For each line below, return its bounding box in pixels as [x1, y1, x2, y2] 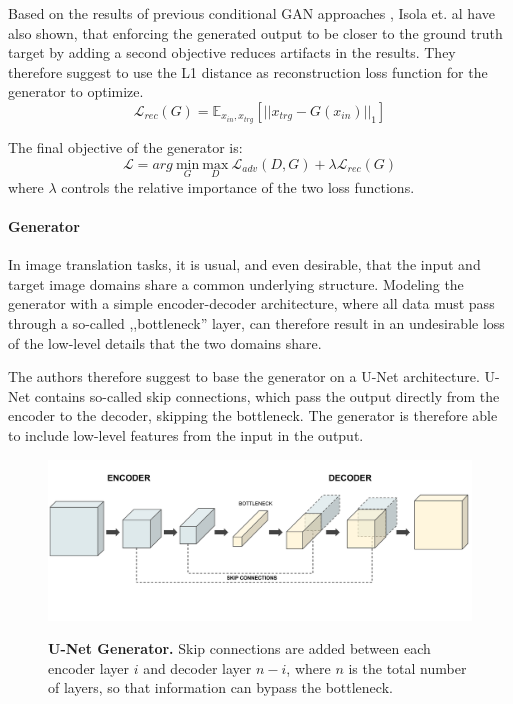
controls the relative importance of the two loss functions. [61, 176, 415, 197]
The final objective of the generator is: [8, 137, 243, 158]
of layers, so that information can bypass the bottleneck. [48, 677, 393, 698]
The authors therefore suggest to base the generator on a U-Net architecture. [8, 366, 480, 387]
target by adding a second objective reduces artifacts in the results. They [8, 42, 456, 63]
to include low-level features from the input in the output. [8, 425, 364, 446]
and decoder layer [143, 657, 252, 678]
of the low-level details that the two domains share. [8, 332, 322, 353]
